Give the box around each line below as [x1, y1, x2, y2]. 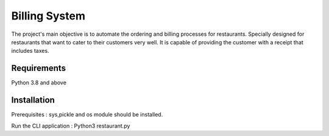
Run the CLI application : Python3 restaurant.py [11, 122, 130, 129]
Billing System [11, 9, 85, 22]
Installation [11, 95, 55, 106]
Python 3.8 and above [11, 79, 67, 86]
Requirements [11, 63, 66, 73]
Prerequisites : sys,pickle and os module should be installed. [11, 111, 163, 118]
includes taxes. [11, 47, 49, 55]
